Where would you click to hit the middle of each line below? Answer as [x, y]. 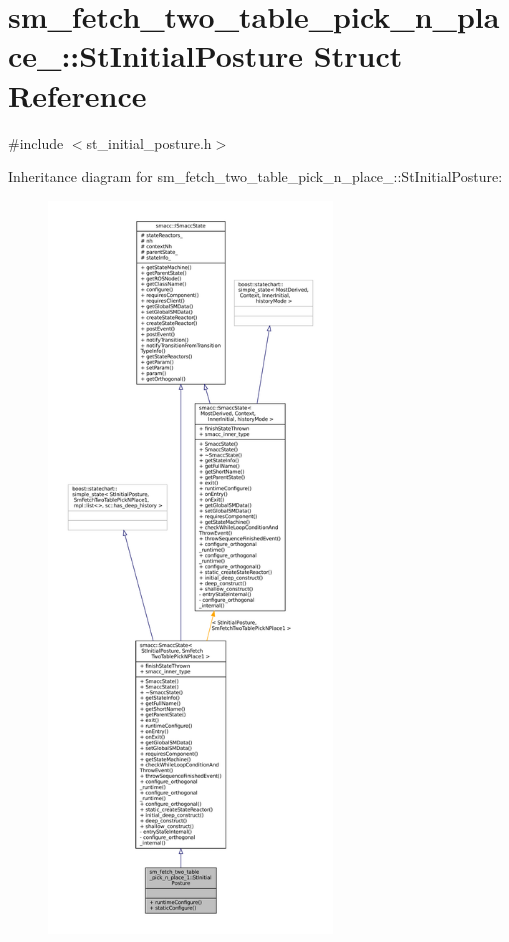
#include [36, 142]
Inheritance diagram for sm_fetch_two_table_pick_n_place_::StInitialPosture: [255, 176]
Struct [358, 55]
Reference [77, 94]
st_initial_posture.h [149, 142]
